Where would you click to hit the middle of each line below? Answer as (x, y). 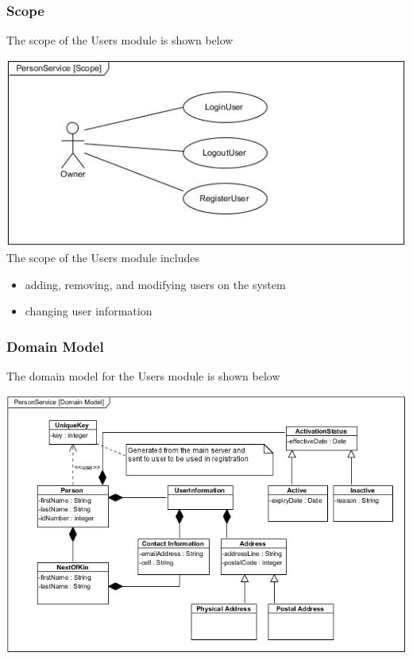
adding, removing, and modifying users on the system (155, 284)
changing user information (89, 311)
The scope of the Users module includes (103, 258)
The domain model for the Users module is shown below (143, 376)
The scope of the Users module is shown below (120, 40)
